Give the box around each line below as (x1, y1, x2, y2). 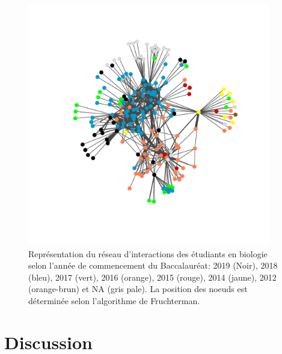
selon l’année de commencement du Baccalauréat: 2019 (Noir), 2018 (28, 259, 278, 272)
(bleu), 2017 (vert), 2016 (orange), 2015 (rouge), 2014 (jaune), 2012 (28, 270, 277, 283)
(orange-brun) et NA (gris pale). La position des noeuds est (28, 282, 248, 295)
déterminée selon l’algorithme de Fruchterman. (28, 294, 200, 307)
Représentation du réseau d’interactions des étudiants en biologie (28, 247, 268, 260)
